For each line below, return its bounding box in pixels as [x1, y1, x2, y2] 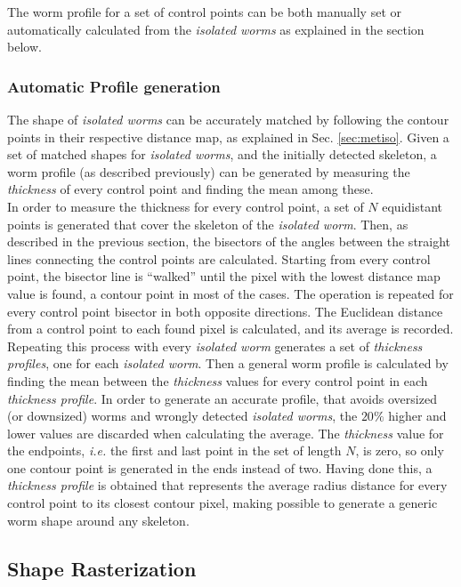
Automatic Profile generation [7, 75, 221, 97]
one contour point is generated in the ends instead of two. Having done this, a [7, 458, 433, 477]
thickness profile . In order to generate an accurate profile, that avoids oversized [7, 389, 437, 407]
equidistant [382, 197, 443, 215]
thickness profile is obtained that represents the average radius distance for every [7, 476, 448, 495]
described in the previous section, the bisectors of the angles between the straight [7, 232, 451, 251]
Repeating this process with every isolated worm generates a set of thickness [7, 336, 423, 355]
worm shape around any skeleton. [7, 511, 190, 529]
